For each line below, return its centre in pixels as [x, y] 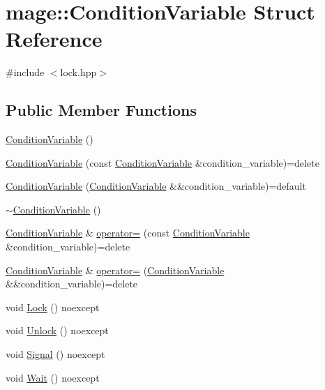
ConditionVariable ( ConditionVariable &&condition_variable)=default [156, 186]
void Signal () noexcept [55, 354]
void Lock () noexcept [53, 307]
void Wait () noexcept [53, 377]
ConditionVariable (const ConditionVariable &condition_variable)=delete [162, 162]
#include [25, 72]
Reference [54, 39]
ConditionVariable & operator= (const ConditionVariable [128, 233]
